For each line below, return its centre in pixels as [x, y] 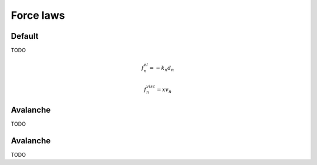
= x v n [164, 90]
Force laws [38, 15]
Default [25, 36]
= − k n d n [162, 69]
